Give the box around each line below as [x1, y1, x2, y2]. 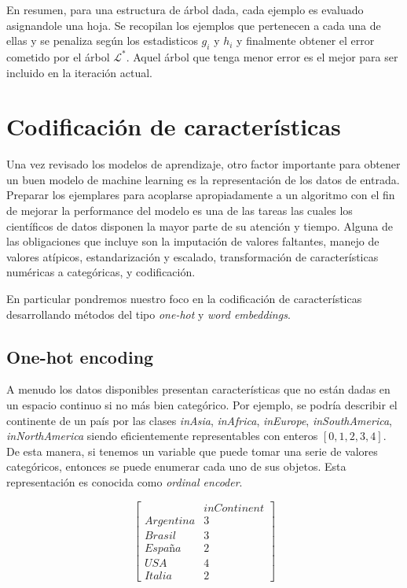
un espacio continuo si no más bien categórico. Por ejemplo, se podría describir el [6, 397, 398, 413]
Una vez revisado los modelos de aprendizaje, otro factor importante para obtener [6, 156, 401, 172]
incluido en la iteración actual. [6, 64, 152, 80]
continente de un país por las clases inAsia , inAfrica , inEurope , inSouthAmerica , [6, 412, 393, 428]
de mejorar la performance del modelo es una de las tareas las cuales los [6, 202, 353, 219]
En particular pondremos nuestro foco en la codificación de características [6, 290, 362, 307]
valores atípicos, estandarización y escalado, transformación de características [6, 248, 379, 264]
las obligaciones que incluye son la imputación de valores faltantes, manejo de [6, 233, 379, 250]
